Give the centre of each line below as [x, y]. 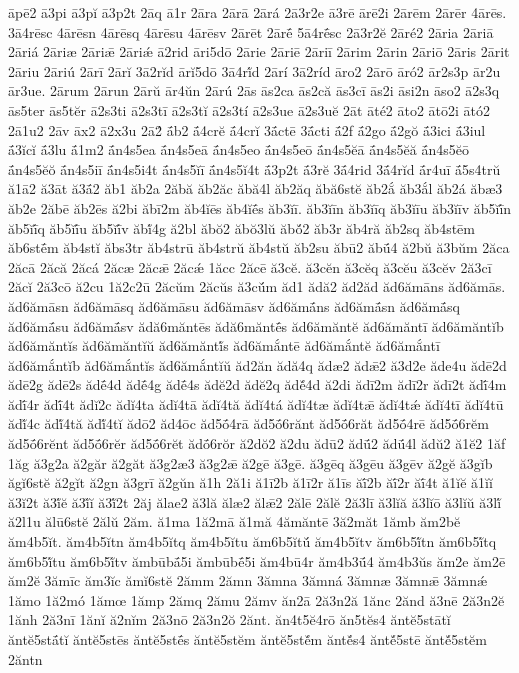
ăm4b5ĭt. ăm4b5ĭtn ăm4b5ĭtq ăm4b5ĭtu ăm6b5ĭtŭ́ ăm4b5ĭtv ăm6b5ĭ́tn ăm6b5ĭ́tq [252, 541]
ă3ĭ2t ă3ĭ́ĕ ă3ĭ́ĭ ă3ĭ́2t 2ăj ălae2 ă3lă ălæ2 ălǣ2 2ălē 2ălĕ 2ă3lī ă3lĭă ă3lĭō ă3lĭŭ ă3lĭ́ [255, 501]
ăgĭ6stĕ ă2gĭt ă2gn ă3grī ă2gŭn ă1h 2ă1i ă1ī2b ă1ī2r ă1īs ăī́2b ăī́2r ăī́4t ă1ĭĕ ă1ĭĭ [250, 482]
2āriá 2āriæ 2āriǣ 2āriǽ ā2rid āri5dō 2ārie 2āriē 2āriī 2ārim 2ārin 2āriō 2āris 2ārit [259, 51]
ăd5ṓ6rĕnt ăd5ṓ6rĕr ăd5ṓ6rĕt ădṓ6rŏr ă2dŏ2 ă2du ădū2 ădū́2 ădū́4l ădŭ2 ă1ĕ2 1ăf [257, 443]
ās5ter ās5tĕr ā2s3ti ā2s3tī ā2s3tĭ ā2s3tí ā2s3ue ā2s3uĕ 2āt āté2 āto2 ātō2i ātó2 [249, 109]
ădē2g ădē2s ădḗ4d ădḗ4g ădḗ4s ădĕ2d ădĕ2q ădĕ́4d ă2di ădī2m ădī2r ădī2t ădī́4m [257, 384]
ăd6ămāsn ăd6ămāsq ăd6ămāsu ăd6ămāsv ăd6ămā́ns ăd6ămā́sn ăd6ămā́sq [234, 305]
